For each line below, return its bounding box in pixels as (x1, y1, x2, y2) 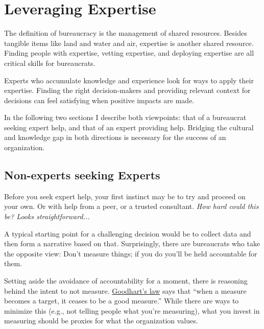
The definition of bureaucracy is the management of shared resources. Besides (4, 28, 247, 38)
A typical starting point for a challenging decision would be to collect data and (4, 228, 251, 239)
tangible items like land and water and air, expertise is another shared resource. (4, 37, 254, 48)
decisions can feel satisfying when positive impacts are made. (4, 95, 195, 105)
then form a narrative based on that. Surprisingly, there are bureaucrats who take (4, 238, 260, 249)
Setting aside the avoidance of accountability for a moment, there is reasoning (4, 275, 248, 286)
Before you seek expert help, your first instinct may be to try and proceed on (4, 191, 246, 201)
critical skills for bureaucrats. (4, 57, 95, 68)
